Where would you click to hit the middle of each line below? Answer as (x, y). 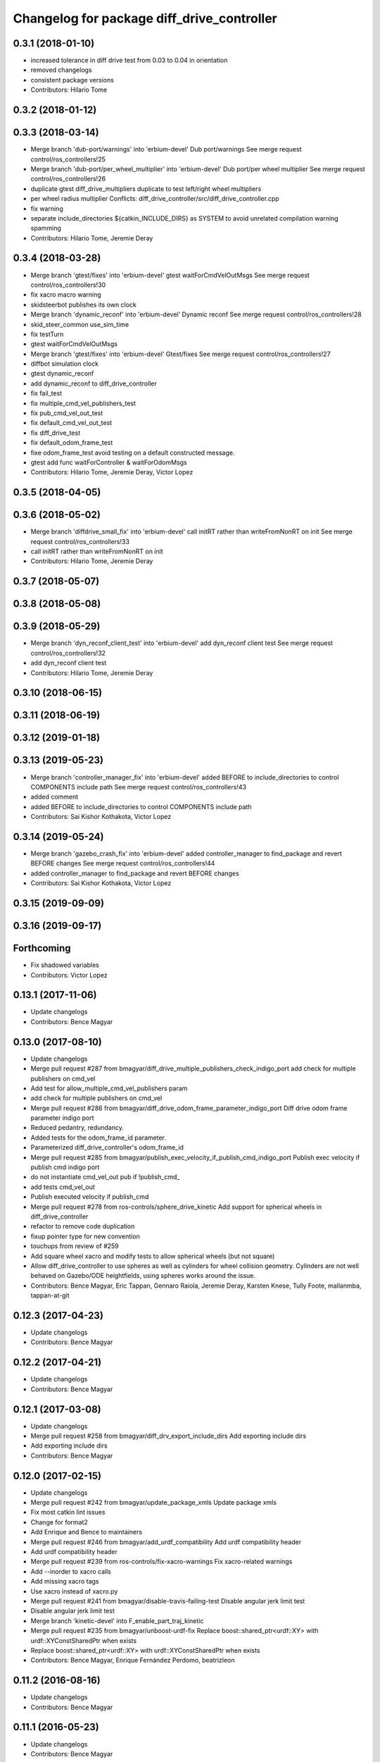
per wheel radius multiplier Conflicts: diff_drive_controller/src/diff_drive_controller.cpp (155, 199)
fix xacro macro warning (66, 295)
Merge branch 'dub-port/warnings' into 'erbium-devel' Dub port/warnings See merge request (166, 149)
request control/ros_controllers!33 (80, 541)
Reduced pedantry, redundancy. (77, 1128)
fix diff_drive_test (56, 433)
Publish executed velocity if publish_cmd (90, 1197)
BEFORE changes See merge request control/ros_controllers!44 (123, 863)
